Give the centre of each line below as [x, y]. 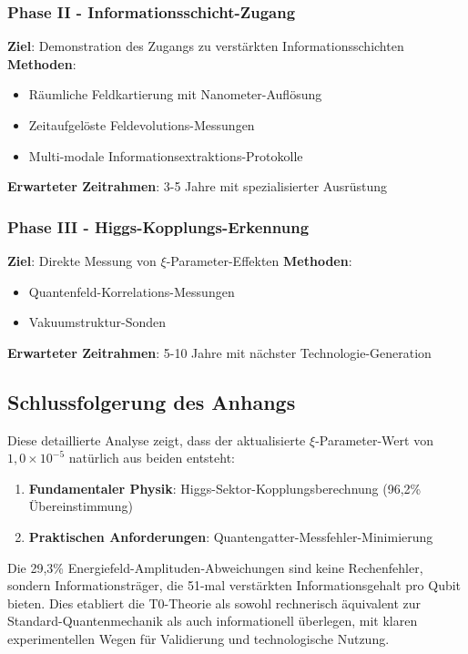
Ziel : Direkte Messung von [82, 261]
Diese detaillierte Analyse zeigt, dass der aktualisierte [157, 439]
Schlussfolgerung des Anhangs [152, 401]
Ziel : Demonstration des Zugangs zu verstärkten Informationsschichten [206, 46]
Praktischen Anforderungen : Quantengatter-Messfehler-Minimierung [231, 536]
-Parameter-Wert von [374, 439]
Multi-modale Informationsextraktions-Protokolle [166, 155]
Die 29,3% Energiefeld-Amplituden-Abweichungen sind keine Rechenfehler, [215, 567]
